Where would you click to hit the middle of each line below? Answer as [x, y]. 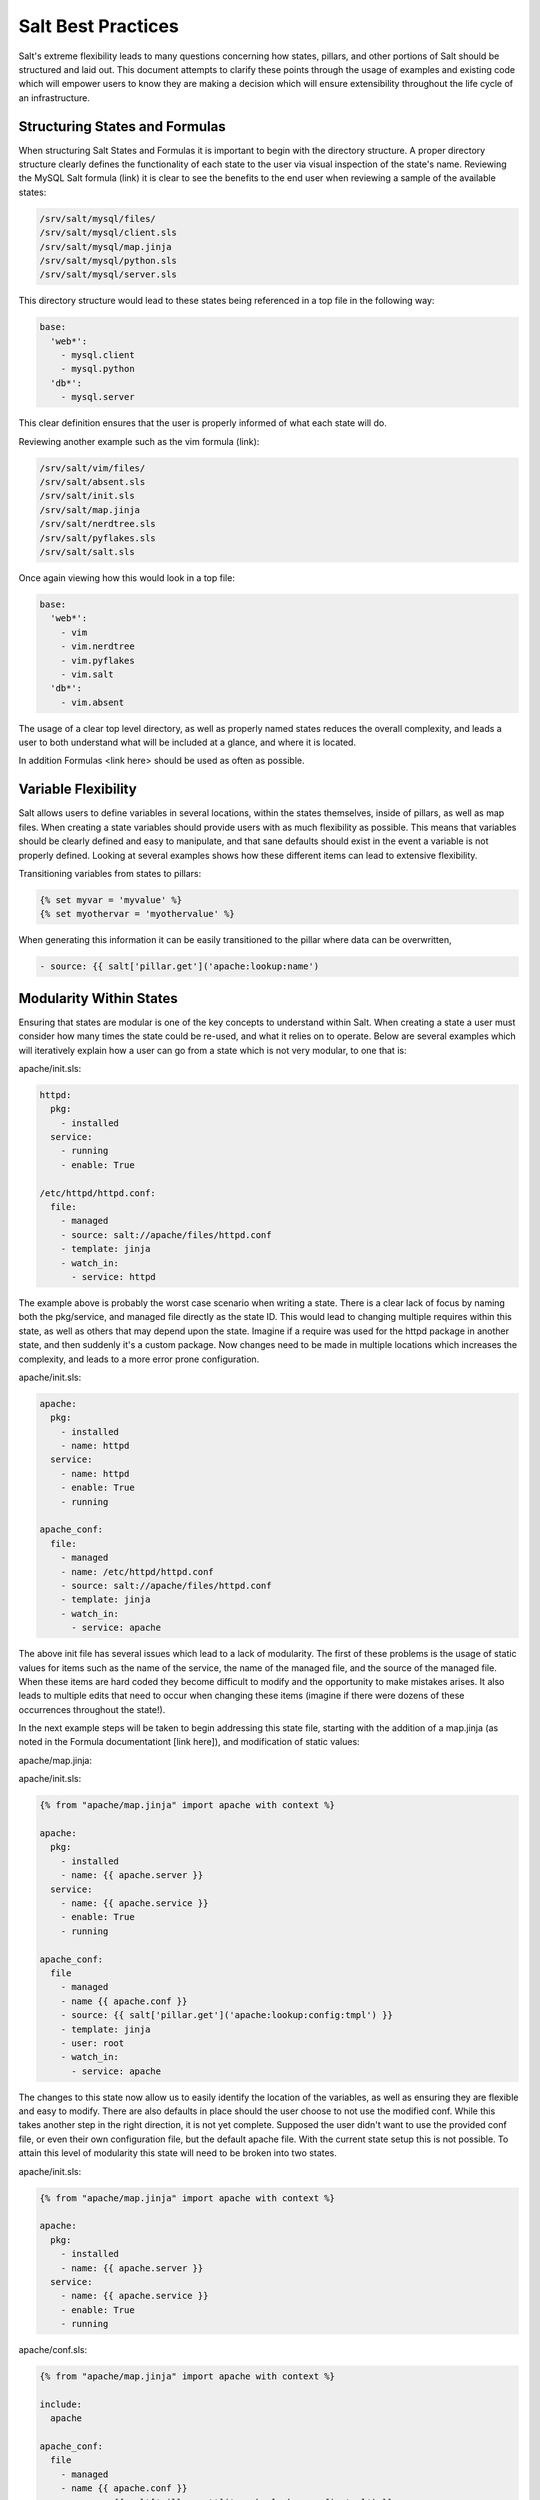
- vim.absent [92, 702]
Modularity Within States [98, 998]
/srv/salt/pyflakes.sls [98, 538]
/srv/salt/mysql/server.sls [108, 274]
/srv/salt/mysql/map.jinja [105, 246]
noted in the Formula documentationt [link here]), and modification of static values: [189, 1742]
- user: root [92, 2043]
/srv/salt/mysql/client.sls [108, 233]
